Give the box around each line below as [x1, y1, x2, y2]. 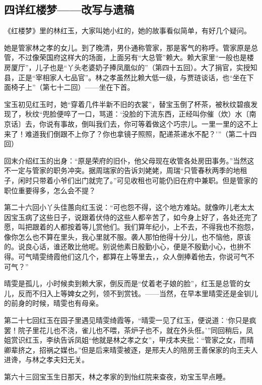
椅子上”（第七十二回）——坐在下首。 [11, 82, 135, 92]
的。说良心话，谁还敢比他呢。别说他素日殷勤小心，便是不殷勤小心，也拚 [4, 241, 244, 252]
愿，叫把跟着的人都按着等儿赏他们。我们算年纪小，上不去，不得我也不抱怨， [4, 222, 258, 232]
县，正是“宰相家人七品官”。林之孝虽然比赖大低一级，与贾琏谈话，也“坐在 [4, 72, 247, 82]
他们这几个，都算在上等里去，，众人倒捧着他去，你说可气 [60, 251, 247, 262]
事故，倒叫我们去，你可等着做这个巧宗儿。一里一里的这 [60, 118, 244, 129]
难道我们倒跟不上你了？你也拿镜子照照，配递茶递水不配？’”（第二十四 [25, 128, 257, 139]
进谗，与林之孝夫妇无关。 [4, 354, 89, 365]
